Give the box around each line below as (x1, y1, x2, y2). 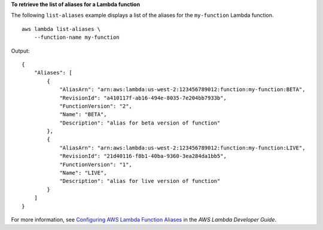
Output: (11, 47, 30, 54)
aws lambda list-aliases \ (22, 26, 101, 32)
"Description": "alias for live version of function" (59, 178, 221, 185)
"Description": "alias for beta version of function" (59, 119, 221, 126)
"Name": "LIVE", (59, 170, 107, 176)
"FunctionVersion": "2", (59, 102, 133, 110)
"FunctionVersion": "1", (59, 161, 133, 168)
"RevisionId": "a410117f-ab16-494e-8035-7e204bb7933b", (59, 94, 227, 101)
